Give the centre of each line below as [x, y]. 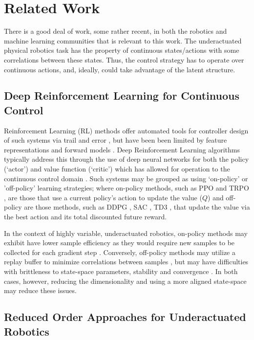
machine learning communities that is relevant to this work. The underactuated [123, 40]
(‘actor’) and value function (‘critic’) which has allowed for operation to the [117, 169]
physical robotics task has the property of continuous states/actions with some [122, 50]
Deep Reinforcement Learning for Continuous [122, 96]
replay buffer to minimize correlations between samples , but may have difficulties [126, 262]
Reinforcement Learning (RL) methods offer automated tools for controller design [126, 130]
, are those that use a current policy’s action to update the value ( [103, 197]
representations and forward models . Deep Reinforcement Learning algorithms [122, 149]
